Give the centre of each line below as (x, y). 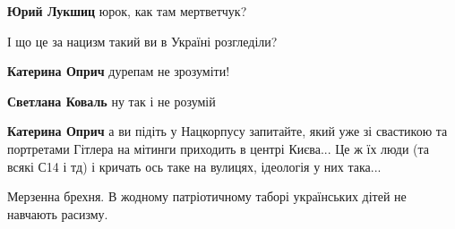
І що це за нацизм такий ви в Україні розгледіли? (142, 41)
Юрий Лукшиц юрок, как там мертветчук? (127, 11)
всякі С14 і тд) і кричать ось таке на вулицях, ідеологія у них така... (194, 166)
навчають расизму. (58, 213)
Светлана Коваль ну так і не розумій (112, 101)
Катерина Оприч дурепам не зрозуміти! (119, 71)
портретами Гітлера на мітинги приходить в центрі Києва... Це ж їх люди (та (219, 148)
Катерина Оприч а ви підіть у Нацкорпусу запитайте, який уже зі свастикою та (227, 131)
